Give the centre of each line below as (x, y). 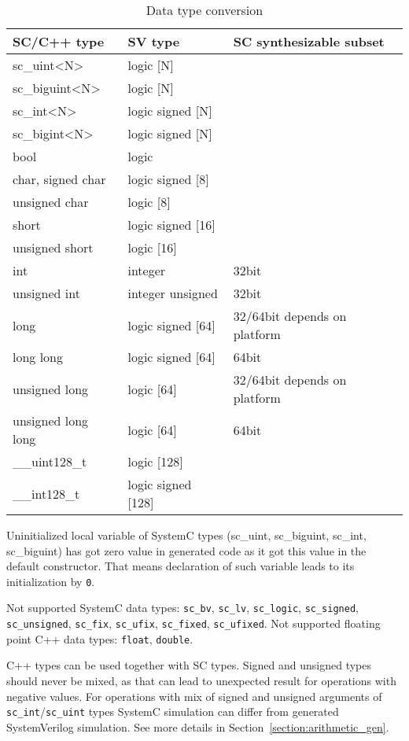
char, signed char (59, 179)
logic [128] (155, 461)
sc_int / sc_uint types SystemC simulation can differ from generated (173, 712)
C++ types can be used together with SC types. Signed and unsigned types (189, 665)
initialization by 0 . (51, 581)
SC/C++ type (59, 41)
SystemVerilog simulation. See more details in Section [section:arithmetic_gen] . (198, 726)
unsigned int (46, 293)
